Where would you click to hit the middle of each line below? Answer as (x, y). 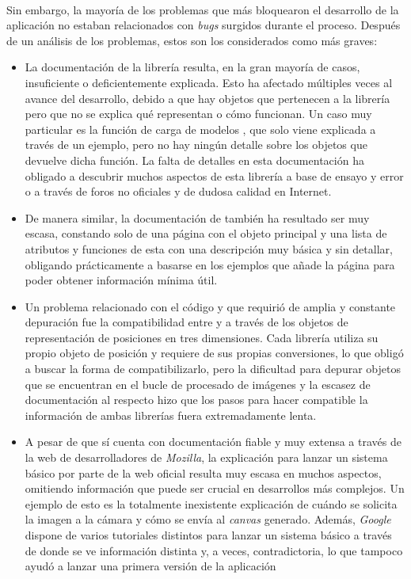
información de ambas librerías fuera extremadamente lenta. (171, 415)
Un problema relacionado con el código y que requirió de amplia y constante (210, 306)
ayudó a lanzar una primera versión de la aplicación (150, 566)
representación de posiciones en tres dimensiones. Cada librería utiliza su (202, 337)
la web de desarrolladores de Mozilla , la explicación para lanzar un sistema (206, 457)
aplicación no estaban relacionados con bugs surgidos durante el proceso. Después (204, 25)
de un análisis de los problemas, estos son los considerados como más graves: (192, 40)
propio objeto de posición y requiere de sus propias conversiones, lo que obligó (214, 353)
